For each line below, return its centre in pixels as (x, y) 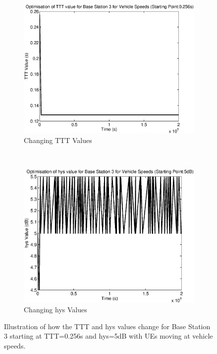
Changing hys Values (55, 310)
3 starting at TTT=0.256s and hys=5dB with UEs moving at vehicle (108, 336)
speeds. (15, 345)
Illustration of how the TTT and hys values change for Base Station (107, 326)
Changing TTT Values (58, 140)
